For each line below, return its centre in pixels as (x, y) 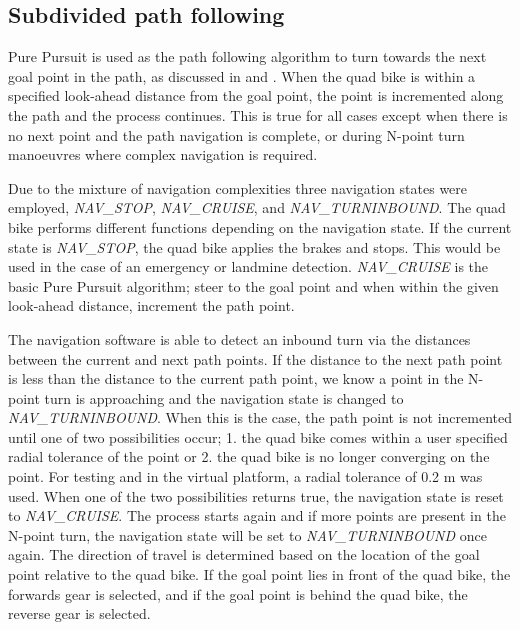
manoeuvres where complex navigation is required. (163, 154)
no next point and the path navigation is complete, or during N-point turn (236, 134)
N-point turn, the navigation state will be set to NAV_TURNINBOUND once (247, 534)
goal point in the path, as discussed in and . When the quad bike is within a (242, 75)
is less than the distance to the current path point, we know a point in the (236, 378)
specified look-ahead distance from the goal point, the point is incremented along (256, 95)
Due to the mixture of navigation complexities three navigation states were (238, 187)
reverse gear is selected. (79, 613)
